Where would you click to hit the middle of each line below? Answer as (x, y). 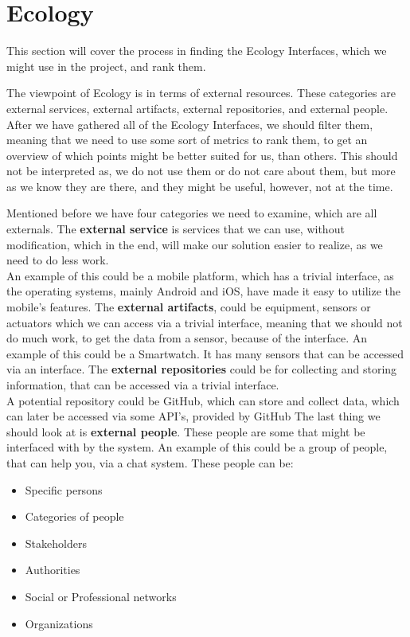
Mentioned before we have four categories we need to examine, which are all (192, 213)
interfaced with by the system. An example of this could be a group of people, (197, 447)
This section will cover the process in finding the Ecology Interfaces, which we (197, 51)
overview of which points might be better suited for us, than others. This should (202, 155)
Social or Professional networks (101, 596)
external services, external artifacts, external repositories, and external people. (197, 108)
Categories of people (74, 516)
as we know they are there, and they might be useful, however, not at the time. (200, 186)
